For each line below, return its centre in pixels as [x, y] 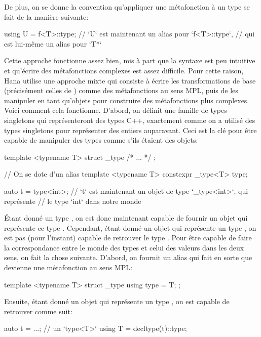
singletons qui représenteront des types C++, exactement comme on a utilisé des [130, 120]
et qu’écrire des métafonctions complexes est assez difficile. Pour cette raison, [124, 70]
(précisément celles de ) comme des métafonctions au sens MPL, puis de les [121, 90]
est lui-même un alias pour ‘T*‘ [53, 43]
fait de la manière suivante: [46, 16]
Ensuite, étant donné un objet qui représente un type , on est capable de [117, 301]
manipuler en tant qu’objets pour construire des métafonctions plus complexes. [127, 100]
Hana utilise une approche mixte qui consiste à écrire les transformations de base [130, 80]
